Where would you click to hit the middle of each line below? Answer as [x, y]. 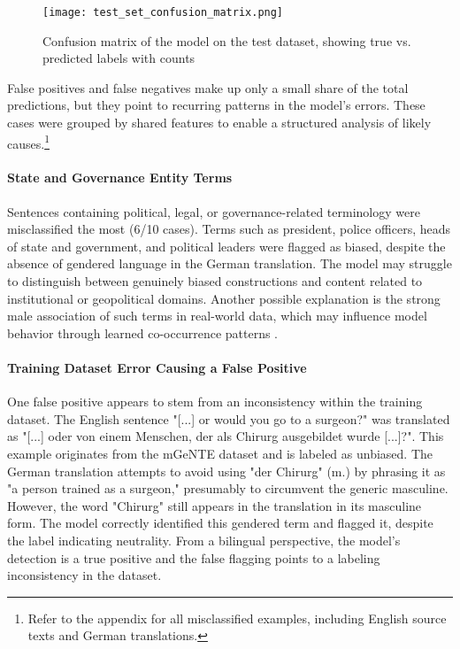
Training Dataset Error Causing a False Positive [157, 368]
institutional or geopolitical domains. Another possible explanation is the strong [224, 298]
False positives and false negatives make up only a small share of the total [208, 87]
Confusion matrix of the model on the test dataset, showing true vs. [227, 40]
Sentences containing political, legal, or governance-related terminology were [214, 211]
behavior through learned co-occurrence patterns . [143, 332]
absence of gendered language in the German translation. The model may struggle [230, 263]
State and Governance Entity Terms [120, 178]
